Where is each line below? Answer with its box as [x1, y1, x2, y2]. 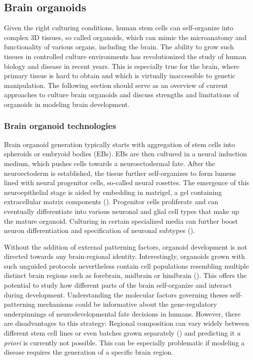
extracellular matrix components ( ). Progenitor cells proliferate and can [4, 196, 219, 207]
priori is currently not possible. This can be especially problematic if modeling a [4, 337, 245, 347]
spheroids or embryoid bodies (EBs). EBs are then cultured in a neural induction [4, 148, 247, 159]
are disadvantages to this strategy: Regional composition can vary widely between [4, 318, 249, 328]
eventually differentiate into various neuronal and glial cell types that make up [4, 206, 239, 216]
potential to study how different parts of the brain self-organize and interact [4, 280, 232, 290]
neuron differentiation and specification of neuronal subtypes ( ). [4, 225, 195, 235]
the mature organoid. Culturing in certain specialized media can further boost [4, 215, 238, 226]
